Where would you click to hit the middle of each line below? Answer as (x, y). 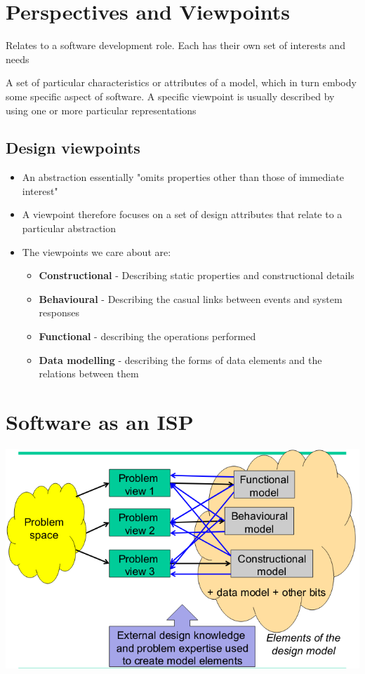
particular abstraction (69, 228)
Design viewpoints (73, 148)
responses (59, 312)
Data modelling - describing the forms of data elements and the (180, 359)
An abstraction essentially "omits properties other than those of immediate (183, 177)
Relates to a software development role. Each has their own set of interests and (175, 45)
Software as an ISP (100, 422)
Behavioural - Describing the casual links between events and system (191, 298)
